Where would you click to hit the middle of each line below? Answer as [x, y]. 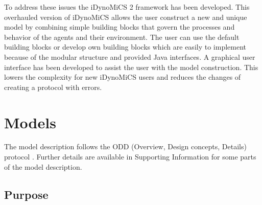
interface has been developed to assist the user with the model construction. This [131, 67]
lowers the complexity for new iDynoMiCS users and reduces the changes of [123, 77]
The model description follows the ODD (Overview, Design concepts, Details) [125, 146]
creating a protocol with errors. [53, 87]
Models [30, 122]
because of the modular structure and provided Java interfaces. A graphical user [130, 56]
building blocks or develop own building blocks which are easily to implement [125, 47]
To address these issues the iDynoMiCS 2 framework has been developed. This [127, 7]
